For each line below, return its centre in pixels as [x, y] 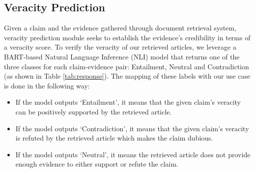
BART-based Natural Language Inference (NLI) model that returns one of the [122, 56]
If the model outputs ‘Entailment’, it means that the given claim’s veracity [128, 102]
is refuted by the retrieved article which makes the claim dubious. [114, 138]
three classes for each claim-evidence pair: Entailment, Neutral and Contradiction [127, 66]
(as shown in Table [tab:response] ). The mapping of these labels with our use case [127, 76]
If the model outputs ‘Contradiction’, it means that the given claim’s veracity [132, 128]
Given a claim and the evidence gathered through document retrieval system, [120, 28]
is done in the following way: [47, 85]
